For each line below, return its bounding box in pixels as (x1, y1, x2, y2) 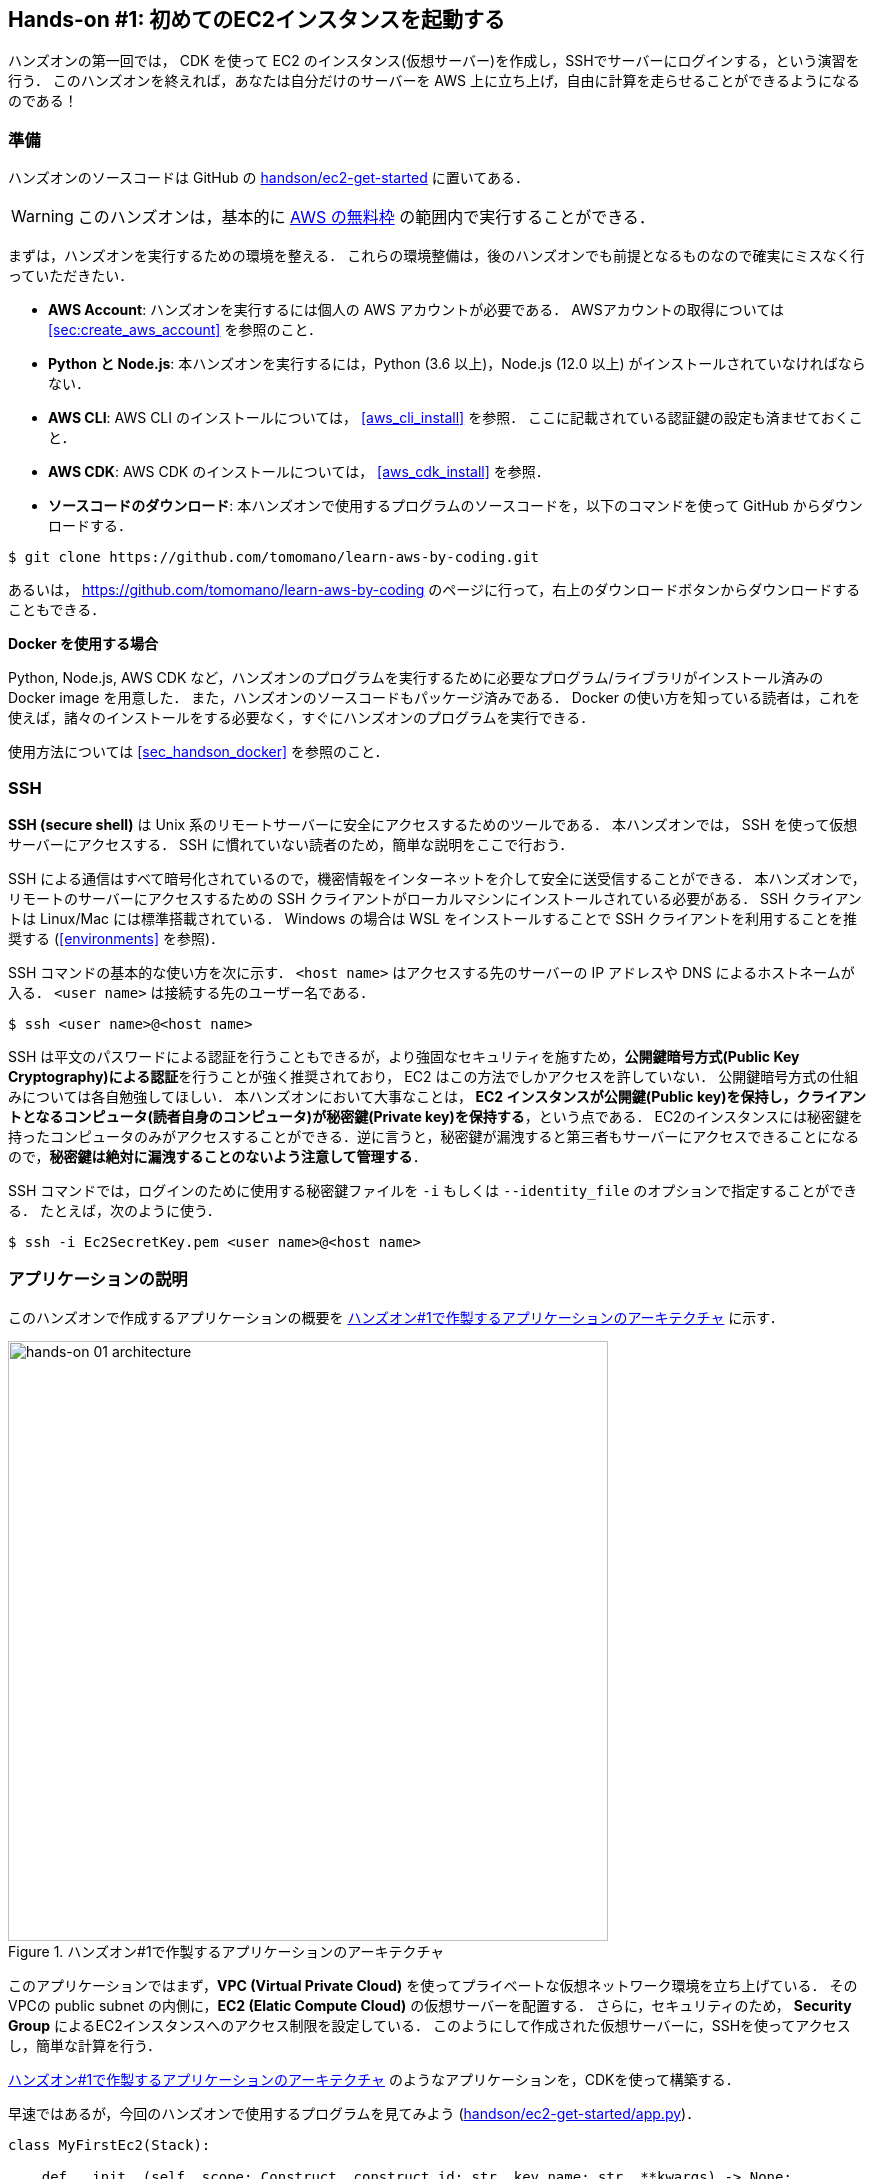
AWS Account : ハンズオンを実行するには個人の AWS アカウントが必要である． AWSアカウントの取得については (48, 301, 785, 319)
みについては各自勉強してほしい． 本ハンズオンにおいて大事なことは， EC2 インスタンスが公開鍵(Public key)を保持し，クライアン (8, 1087, 866, 1105)
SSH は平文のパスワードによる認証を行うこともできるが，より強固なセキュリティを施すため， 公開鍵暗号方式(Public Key (8, 1047, 800, 1065)
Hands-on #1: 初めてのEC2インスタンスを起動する (8, 7, 506, 32)
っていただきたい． (8, 267, 134, 285)
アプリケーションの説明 (8, 1269, 188, 1290)
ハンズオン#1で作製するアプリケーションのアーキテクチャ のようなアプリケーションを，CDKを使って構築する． (8, 2070, 740, 2088)
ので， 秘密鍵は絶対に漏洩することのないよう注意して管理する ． (8, 1147, 427, 1165)
